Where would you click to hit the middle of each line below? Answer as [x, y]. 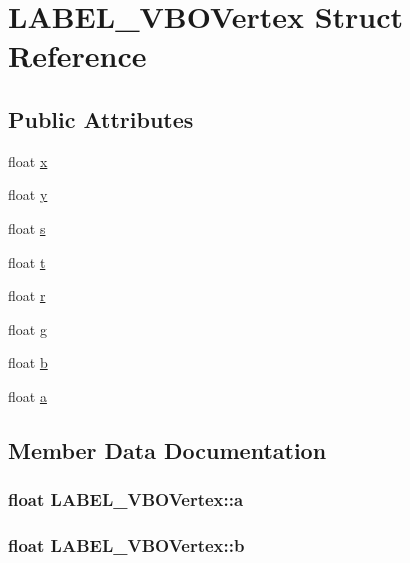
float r [27, 295]
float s [27, 227]
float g [27, 328]
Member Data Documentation [167, 449]
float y [28, 194]
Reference [77, 55]
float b [28, 362]
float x [28, 160]
